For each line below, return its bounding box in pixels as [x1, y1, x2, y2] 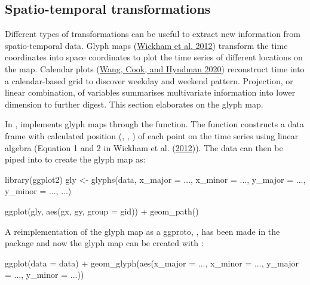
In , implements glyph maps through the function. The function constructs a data [5, 118, 304, 130]
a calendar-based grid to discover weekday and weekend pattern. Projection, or [5, 74, 293, 87]
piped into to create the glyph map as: [5, 153, 146, 166]
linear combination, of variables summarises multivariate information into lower [5, 86, 296, 99]
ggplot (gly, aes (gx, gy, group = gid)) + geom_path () [5, 204, 199, 217]
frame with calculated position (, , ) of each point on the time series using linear [5, 129, 299, 142]
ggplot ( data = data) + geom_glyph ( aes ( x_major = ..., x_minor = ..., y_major [5, 256, 299, 269]
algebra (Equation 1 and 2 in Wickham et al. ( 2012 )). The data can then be [5, 141, 283, 154]
